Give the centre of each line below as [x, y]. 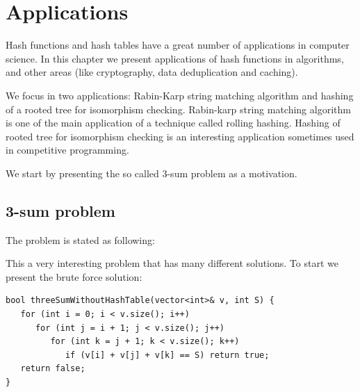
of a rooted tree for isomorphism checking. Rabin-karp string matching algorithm [178, 109]
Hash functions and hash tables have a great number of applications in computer [178, 45]
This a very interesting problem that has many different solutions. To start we [172, 263]
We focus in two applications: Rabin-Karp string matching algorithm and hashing [180, 95]
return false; [53, 369]
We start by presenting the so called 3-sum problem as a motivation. [152, 173]
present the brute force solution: [74, 276]
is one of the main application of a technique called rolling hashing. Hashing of [173, 123]
